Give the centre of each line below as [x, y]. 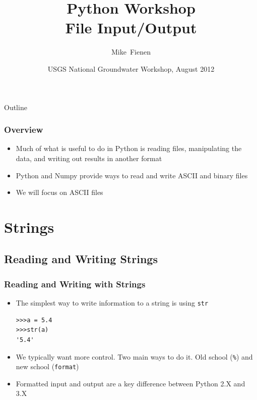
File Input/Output [131, 28]
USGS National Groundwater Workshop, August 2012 [131, 68]
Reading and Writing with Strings [75, 284]
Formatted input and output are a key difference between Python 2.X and [131, 383]
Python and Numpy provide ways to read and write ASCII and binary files [132, 175]
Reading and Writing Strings [81, 259]
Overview [24, 130]
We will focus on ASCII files [59, 192]
